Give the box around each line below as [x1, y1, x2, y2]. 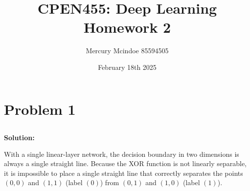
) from [100, 177, 119, 188]
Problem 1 [4, 99, 76, 119]
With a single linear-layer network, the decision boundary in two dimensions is [4, 149, 239, 159]
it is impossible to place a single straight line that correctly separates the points [4, 168, 243, 178]
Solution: [4, 132, 35, 143]
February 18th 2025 [98, 62, 157, 72]
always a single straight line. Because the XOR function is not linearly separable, [4, 158, 247, 169]
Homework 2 [83, 17, 171, 37]
